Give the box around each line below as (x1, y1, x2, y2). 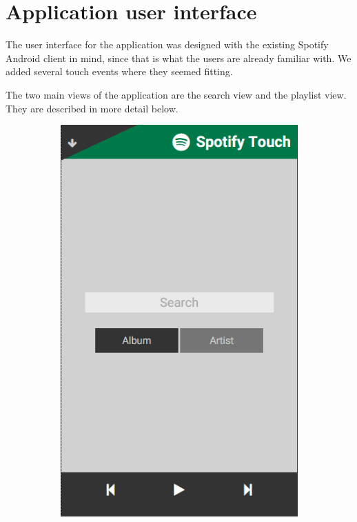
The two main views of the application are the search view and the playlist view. (6, 87, 347, 101)
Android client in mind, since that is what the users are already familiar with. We (6, 50, 351, 65)
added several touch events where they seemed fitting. (6, 64, 233, 79)
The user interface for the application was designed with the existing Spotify (6, 37, 329, 52)
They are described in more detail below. (6, 101, 178, 115)
